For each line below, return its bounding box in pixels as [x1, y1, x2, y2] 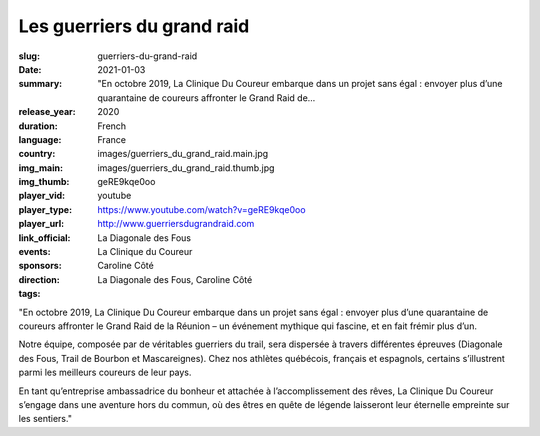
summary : [18, 78, 63, 90]
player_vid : [18, 190, 65, 202]
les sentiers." [18, 413, 72, 425]
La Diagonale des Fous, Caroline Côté [97, 273, 253, 285]
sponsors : [18, 260, 62, 272]
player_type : [18, 203, 73, 215]
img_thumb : [18, 176, 70, 188]
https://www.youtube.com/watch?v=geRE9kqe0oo [97, 203, 306, 215]
